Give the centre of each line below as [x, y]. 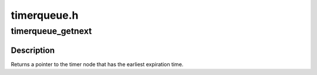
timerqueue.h [45, 15]
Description [33, 50]
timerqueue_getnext [51, 31]
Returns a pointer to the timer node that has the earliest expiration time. [97, 64]
